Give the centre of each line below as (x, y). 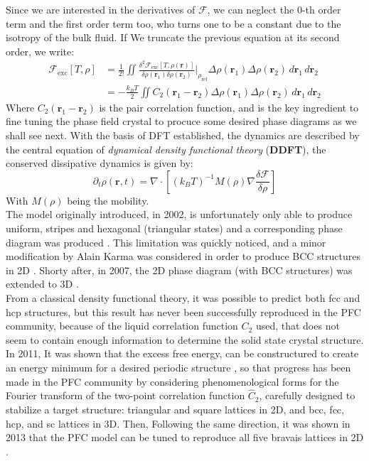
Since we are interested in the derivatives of (101, 9)
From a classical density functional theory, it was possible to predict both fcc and (183, 297)
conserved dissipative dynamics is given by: (100, 163)
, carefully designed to (307, 395)
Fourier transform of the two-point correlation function (125, 395)
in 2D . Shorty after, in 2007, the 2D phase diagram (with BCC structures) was (179, 270)
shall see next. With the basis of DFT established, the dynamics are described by (183, 135)
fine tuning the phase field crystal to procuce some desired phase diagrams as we (181, 121)
